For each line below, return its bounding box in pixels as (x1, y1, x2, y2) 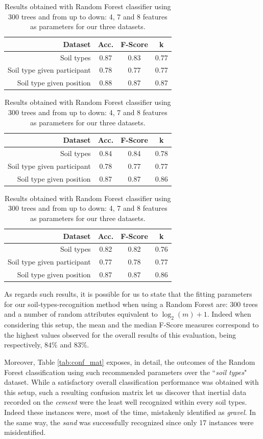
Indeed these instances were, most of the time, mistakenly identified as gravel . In (4, 406, 256, 417)
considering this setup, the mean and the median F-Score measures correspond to (4, 319, 259, 330)
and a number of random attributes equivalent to (4, 309, 158, 319)
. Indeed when (207, 309, 251, 319)
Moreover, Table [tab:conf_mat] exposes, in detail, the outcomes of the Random (4, 356, 255, 367)
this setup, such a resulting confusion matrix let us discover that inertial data (4, 386, 247, 397)
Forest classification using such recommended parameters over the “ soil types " (4, 366, 247, 377)
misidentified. (4, 427, 46, 437)
